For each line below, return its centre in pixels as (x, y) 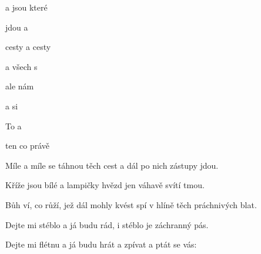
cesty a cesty (28, 47)
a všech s (21, 66)
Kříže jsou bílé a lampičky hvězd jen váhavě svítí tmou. (105, 185)
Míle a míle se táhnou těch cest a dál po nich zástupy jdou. (112, 165)
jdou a (17, 27)
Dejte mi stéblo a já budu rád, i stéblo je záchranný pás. (107, 224)
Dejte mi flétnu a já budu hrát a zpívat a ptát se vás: (101, 244)
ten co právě (28, 146)
